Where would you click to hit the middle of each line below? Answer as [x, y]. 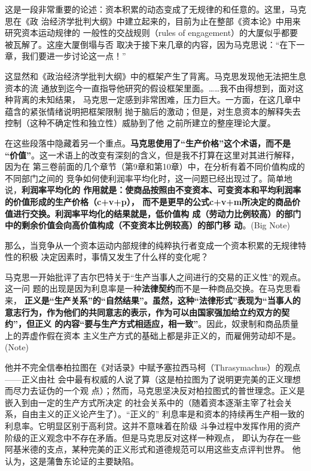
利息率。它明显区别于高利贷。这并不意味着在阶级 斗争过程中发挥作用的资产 [153, 426]
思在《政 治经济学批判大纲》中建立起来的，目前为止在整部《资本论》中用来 [153, 21]
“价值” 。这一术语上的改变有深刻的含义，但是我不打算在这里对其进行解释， [152, 155]
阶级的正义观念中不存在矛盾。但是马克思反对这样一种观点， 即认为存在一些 [153, 437]
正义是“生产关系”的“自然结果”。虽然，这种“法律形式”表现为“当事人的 [162, 300]
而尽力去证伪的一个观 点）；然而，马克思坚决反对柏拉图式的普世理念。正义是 [155, 391]
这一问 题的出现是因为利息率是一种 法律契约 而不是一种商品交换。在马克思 [149, 288]
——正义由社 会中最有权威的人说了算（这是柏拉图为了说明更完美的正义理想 [153, 379]
